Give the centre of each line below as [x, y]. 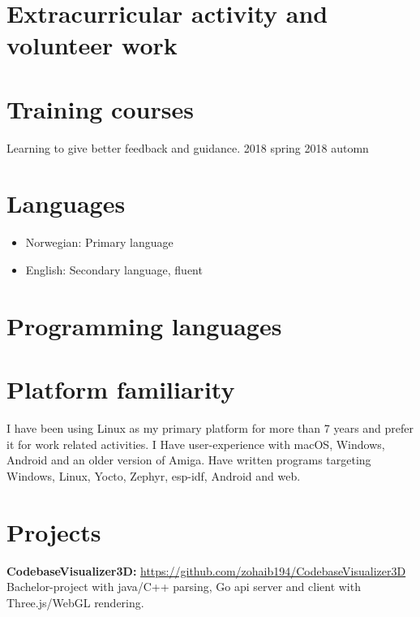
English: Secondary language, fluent [114, 270]
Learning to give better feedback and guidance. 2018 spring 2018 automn [188, 147]
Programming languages [144, 325]
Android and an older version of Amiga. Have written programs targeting [189, 460]
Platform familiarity [121, 389]
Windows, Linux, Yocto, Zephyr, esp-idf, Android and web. [154, 475]
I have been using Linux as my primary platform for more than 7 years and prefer [210, 428]
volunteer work [92, 45]
